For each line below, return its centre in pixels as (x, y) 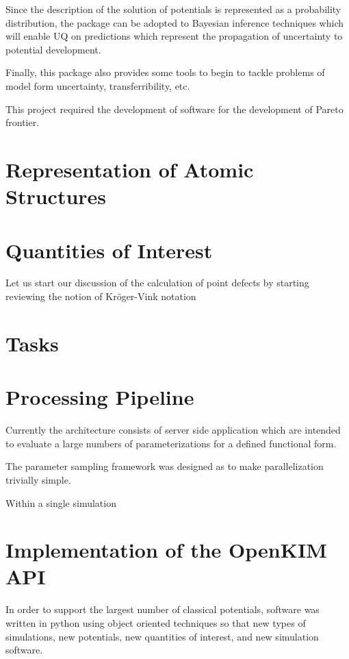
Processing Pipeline (100, 397)
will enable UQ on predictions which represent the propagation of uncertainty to (174, 36)
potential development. (53, 49)
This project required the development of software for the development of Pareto (174, 109)
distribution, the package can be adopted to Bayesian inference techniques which (175, 22)
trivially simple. (38, 479)
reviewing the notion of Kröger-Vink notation (101, 296)
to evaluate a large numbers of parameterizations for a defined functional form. (171, 443)
